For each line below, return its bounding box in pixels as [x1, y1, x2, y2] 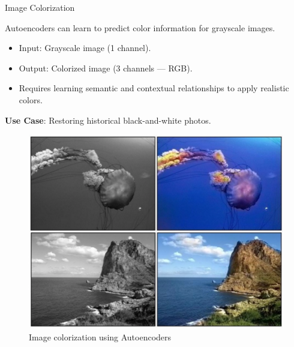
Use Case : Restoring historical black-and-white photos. [5, 113, 211, 126]
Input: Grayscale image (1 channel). [19, 41, 151, 54]
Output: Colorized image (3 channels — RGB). [19, 61, 193, 74]
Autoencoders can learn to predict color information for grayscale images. [5, 21, 275, 34]
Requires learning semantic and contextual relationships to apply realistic [19, 82, 289, 94]
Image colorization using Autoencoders [29, 330, 172, 343]
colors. [19, 93, 43, 106]
